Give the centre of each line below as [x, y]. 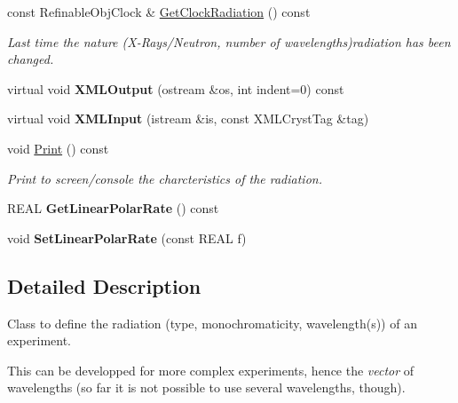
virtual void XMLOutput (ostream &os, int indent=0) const [176, 88]
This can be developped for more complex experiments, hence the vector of [211, 370]
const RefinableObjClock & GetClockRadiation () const [159, 12]
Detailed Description [104, 285]
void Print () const [58, 148]
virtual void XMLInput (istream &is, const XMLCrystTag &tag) [188, 119]
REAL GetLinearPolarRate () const [113, 208]
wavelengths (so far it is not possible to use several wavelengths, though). [206, 387]
